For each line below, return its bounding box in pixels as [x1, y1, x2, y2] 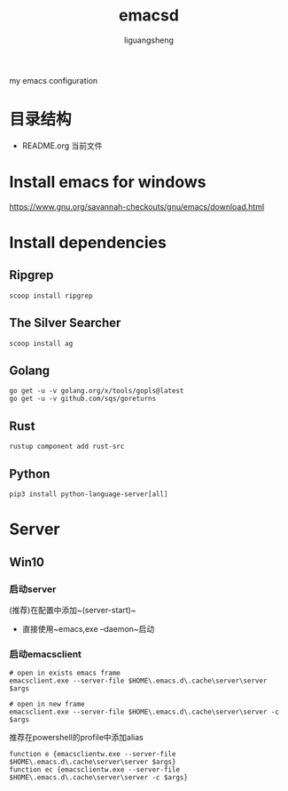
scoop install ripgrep [9, 291, 93, 300]
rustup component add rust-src [9, 442, 125, 451]
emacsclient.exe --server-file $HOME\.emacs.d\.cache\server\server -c [9, 707, 279, 716]
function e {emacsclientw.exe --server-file [9, 750, 176, 759]
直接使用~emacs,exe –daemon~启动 [21, 623, 155, 634]
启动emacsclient [9, 648, 82, 660]
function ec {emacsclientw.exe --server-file [9, 765, 180, 774]
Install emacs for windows [9, 172, 206, 192]
